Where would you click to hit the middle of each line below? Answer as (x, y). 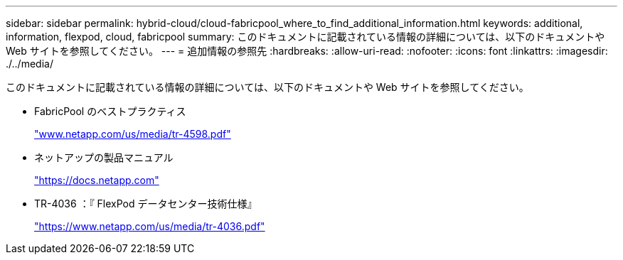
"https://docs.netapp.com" (97, 180)
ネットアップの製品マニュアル (104, 157)
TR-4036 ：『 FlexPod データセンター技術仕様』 (146, 204)
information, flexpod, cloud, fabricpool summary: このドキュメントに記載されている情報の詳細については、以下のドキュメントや (305, 37)
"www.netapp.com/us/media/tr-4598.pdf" (133, 134)
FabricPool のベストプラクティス (110, 111)
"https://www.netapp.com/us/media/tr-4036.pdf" (150, 226)
